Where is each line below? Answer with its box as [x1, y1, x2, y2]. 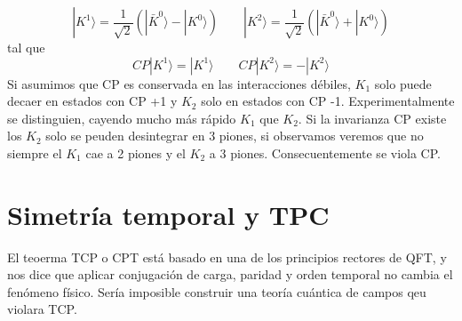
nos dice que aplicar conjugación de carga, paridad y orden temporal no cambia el [7, 265, 453, 284]
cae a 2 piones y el [85, 143, 186, 162]
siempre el [7, 143, 62, 162]
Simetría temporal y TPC [7, 196, 330, 232]
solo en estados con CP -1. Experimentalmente [201, 92, 455, 110]
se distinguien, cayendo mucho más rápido [7, 108, 236, 127]
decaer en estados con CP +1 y [7, 92, 178, 110]
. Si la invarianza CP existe [298, 108, 447, 127]
